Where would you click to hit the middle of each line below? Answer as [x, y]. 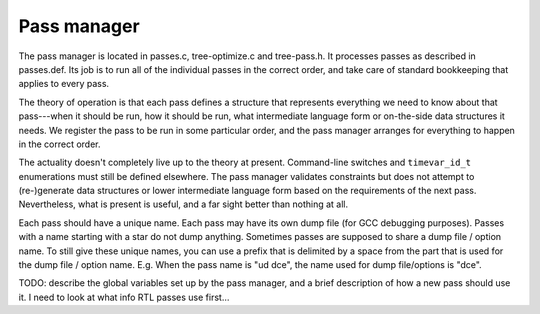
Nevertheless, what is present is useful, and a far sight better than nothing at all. [183, 204]
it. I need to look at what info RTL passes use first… [124, 297]
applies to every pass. [64, 84]
